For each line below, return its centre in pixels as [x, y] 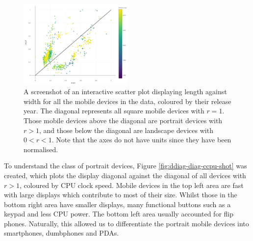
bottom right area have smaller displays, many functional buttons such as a [117, 204]
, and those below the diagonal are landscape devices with [126, 130]
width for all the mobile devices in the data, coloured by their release [127, 101]
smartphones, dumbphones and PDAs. [62, 233]
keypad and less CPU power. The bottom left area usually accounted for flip [119, 214]
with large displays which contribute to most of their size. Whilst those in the [121, 195]
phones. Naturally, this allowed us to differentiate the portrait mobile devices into [126, 223]
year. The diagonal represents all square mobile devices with [114, 111]
